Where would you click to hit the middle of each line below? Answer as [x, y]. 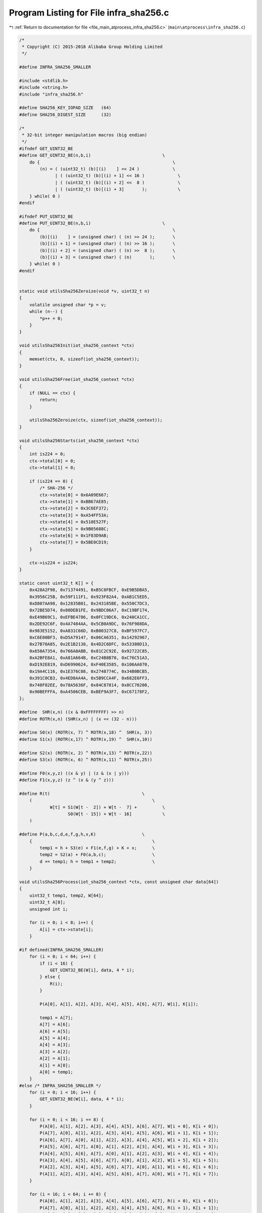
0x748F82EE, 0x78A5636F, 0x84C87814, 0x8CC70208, [90, 685]
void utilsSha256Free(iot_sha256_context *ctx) [77, 379]
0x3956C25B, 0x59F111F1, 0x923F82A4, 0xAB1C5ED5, [90, 597]
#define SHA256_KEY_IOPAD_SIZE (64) [65, 108]
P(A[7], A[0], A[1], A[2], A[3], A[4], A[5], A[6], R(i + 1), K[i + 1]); [129, 1208]
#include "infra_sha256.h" [51, 94]
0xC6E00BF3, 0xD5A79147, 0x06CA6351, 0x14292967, [90, 637]
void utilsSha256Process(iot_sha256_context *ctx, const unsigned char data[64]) [119, 882]
